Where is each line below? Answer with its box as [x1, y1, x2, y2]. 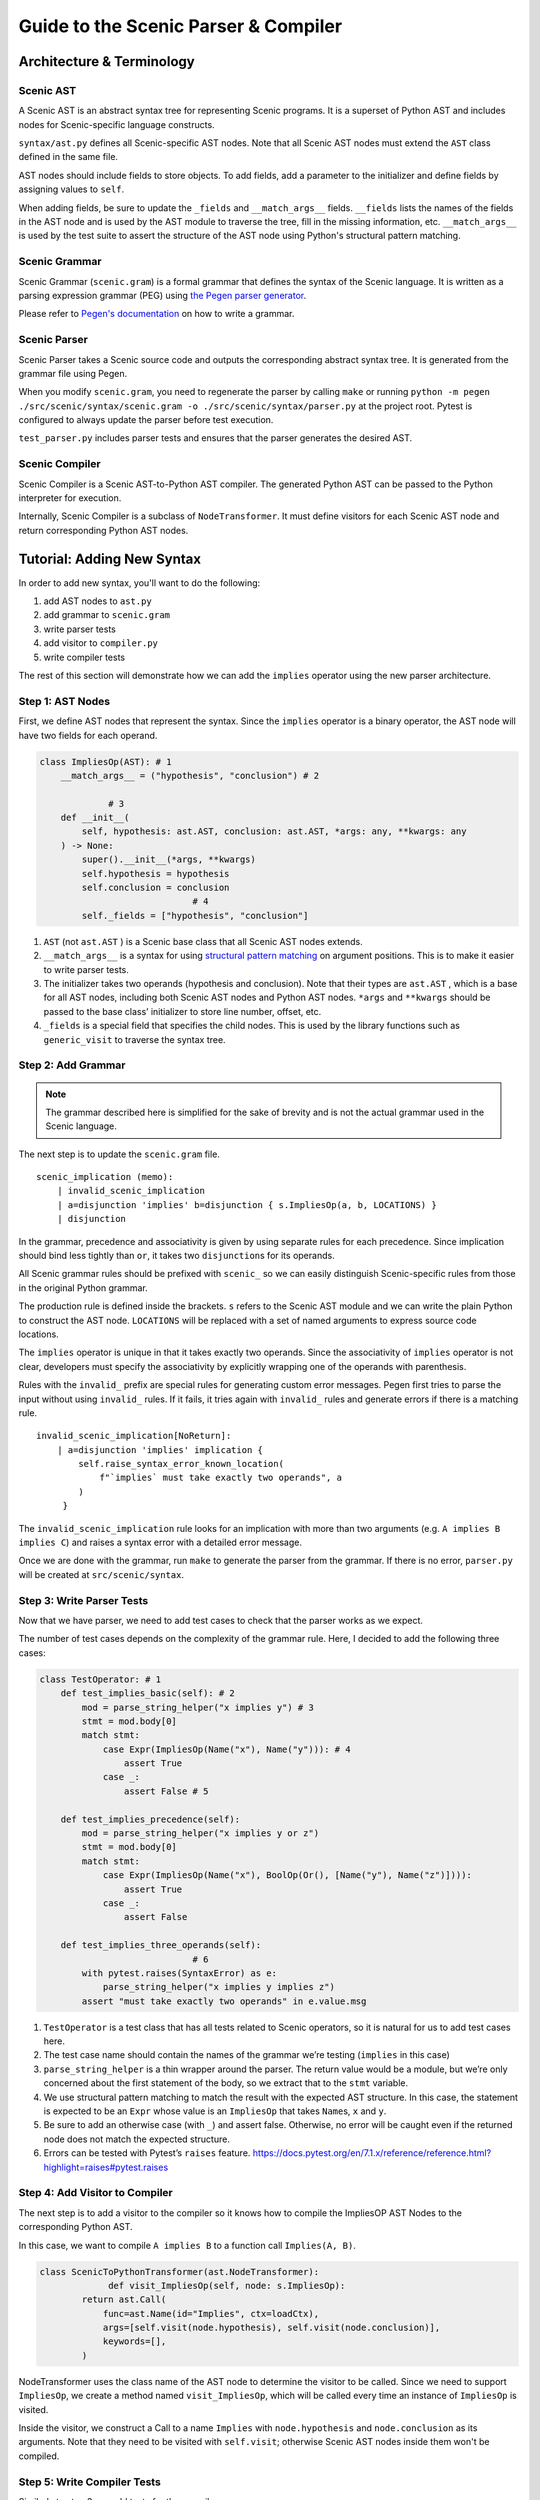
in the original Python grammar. [18, 1281, 149, 1294]
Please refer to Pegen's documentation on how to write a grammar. [18, 308, 295, 320]
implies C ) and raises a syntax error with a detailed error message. [18, 1536, 302, 1549]
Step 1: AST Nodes [18, 694, 110, 708]
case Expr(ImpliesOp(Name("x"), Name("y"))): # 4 [102, 1743, 351, 1755]
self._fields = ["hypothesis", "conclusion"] [81, 910, 309, 921]
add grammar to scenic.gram [43, 609, 170, 621]
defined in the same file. [18, 151, 119, 163]
